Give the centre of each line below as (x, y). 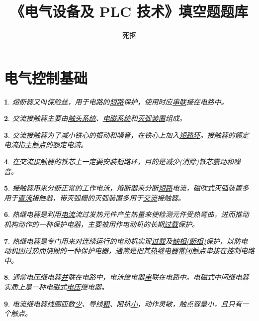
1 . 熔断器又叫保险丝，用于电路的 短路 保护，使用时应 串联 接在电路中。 (116, 101)
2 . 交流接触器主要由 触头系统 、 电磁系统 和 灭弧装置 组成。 (95, 118)
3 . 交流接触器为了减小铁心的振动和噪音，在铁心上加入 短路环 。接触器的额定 (127, 135)
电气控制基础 (46, 77)
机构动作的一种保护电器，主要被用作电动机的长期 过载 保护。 (101, 224)
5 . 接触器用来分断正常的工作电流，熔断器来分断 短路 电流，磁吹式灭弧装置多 (127, 188)
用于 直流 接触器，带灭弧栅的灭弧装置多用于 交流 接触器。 (94, 197)
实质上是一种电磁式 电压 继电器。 (56, 286)
